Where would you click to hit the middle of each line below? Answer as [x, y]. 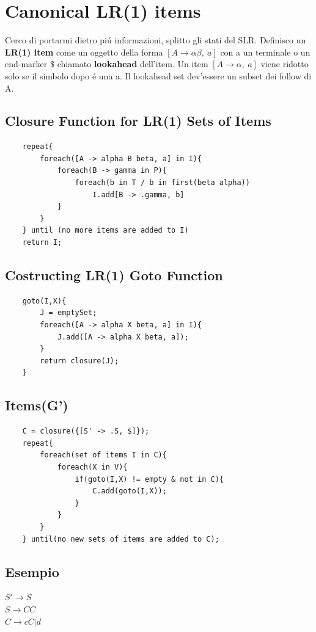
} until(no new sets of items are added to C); [121, 539]
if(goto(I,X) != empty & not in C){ [149, 479]
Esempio [32, 571]
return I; [42, 243]
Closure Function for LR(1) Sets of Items [138, 121]
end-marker [26, 64]
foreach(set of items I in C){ [103, 455]
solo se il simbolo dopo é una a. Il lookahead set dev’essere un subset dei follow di [158, 75]
